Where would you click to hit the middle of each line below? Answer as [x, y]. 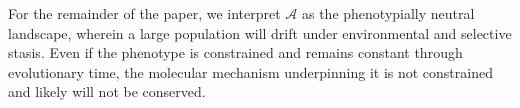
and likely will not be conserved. [107, 91]
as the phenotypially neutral [388, 13]
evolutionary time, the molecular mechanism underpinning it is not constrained [250, 71]
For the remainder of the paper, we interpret [144, 13]
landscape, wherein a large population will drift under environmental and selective [260, 32]
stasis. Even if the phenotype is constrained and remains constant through [235, 52]
